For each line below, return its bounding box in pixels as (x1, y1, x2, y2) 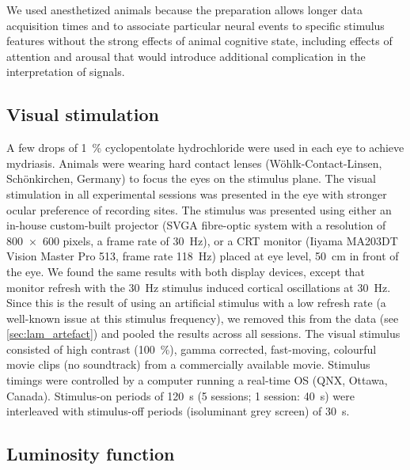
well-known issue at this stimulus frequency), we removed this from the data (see (6, 309, 399, 326)
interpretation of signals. (6, 63, 125, 80)
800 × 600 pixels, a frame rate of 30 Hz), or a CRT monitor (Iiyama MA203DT (6, 232, 398, 248)
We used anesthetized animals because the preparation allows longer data (6, 2, 363, 17)
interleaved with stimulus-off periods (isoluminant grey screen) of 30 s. (6, 403, 350, 419)
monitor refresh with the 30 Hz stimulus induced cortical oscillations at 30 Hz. (6, 279, 391, 295)
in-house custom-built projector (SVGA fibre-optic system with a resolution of (6, 217, 386, 233)
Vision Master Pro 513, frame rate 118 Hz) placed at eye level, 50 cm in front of (6, 248, 399, 264)
